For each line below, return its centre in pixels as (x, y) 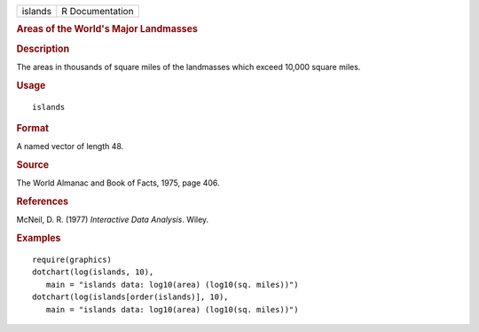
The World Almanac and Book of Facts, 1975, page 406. (118, 183)
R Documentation (98, 11)
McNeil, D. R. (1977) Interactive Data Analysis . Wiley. (113, 220)
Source (33, 165)
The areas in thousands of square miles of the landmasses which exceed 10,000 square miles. (188, 67)
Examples (39, 238)
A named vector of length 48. (70, 146)
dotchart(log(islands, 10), (93, 272)
